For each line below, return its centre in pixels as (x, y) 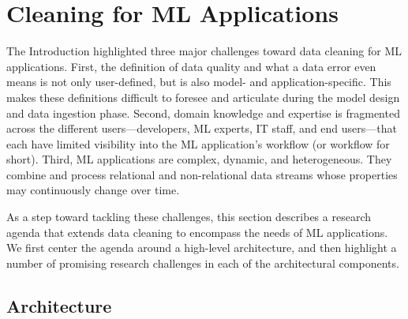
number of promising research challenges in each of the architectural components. (203, 263)
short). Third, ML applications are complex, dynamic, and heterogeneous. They (199, 159)
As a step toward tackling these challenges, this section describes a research (189, 217)
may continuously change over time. (93, 190)
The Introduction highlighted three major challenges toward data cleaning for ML (204, 51)
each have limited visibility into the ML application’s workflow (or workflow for (198, 143)
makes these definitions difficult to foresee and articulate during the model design (203, 97)
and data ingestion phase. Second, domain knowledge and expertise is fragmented (203, 113)
